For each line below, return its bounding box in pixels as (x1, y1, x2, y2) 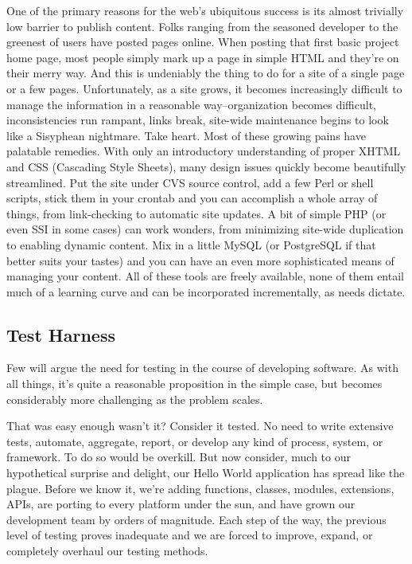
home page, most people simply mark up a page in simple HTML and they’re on (6, 49, 399, 65)
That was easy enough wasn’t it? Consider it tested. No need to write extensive (6, 417, 394, 434)
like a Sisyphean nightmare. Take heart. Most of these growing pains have (6, 127, 366, 143)
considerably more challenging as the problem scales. (6, 390, 263, 407)
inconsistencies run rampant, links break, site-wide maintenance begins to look (6, 112, 389, 128)
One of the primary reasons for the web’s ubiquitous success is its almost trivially (6, 2, 404, 18)
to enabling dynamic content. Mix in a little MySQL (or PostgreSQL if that (6, 236, 376, 253)
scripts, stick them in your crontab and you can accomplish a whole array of (6, 190, 378, 206)
